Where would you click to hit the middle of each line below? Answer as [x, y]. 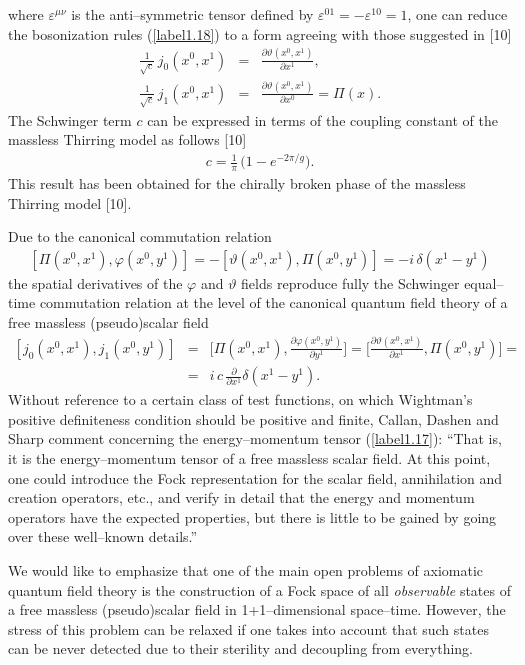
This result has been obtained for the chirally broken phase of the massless [237, 182]
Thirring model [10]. [70, 202]
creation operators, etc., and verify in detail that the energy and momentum [241, 497]
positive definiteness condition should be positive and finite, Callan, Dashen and [253, 418]
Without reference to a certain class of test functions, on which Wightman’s [240, 399]
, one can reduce [457, 14]
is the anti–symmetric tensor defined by [192, 14]
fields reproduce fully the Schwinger [350, 282]
